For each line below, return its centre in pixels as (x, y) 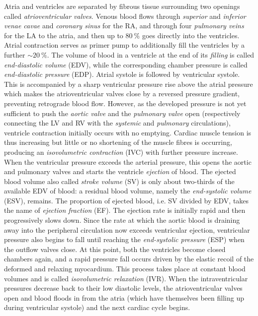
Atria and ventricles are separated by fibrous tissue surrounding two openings (122, 6)
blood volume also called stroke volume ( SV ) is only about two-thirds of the (119, 181)
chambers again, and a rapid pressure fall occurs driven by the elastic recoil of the (129, 259)
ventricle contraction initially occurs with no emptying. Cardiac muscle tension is (128, 132)
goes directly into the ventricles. (191, 35)
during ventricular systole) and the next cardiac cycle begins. (97, 307)
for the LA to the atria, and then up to (64, 35)
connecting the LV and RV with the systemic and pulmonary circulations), (117, 123)
